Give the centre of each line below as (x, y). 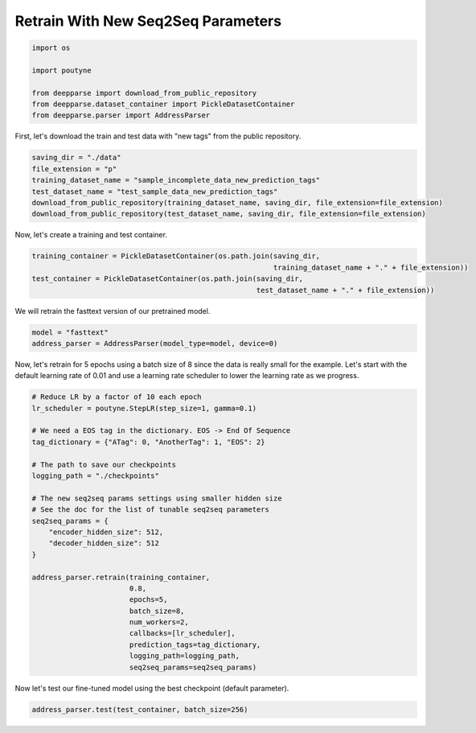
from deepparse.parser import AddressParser (121, 115)
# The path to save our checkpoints (104, 464)
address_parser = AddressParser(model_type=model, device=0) (155, 343)
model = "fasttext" (70, 332)
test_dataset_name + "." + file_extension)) (345, 290)
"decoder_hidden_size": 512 (104, 544)
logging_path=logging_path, (185, 656)
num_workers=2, (159, 622)
